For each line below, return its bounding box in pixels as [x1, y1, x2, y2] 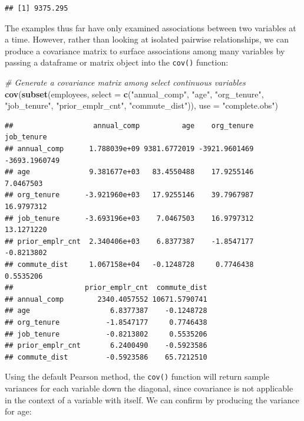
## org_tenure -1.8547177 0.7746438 [5, 318, 207, 327]
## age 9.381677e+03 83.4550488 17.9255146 [5, 168, 254, 177]
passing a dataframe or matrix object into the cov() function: [5, 56, 229, 68]
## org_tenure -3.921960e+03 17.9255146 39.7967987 [5, 191, 254, 200]
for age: [5, 405, 32, 417]
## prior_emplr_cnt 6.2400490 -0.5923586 [5, 341, 207, 350]
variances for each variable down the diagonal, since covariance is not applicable [5, 381, 293, 394]
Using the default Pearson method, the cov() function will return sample [5, 370, 269, 383]
